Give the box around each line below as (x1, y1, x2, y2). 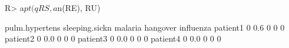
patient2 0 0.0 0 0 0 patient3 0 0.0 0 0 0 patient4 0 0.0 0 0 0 (5, 32, 221, 45)
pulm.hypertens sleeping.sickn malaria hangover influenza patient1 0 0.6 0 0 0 (5, 21, 285, 33)
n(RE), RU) (57, 2, 101, 13)
